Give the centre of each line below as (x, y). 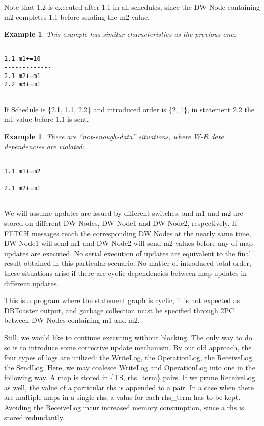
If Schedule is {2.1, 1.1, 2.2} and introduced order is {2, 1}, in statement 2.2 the (129, 109)
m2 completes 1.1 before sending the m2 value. (77, 17)
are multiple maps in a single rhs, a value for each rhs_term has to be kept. (122, 397)
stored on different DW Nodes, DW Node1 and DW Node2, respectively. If (121, 223)
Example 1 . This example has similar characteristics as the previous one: (120, 34)
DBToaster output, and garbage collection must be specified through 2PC (119, 310)
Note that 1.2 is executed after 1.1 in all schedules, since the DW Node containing (132, 7)
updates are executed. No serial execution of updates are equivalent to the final (128, 253)
